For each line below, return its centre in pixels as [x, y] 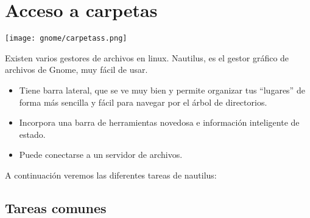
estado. [32, 134]
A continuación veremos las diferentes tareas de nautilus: [111, 175]
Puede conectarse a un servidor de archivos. [101, 155]
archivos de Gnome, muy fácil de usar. [76, 70]
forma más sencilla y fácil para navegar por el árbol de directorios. [143, 102]
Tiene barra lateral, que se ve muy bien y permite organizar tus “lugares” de [162, 90]
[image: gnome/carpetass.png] [66, 39]
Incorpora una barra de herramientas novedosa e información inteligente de [159, 122]
